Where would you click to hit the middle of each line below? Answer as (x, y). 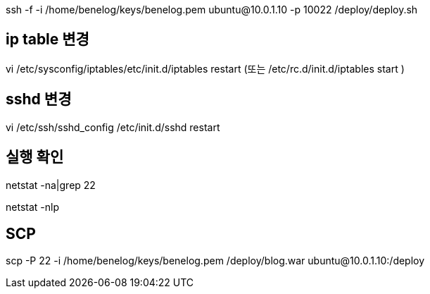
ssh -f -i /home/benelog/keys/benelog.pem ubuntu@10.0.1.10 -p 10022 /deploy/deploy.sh (212, 10)
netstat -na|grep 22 (51, 185)
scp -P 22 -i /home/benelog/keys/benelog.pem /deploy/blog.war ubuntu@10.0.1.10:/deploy (215, 261)
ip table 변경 (48, 39)
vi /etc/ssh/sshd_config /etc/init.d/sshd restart (113, 127)
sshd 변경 (39, 99)
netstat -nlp (32, 207)
